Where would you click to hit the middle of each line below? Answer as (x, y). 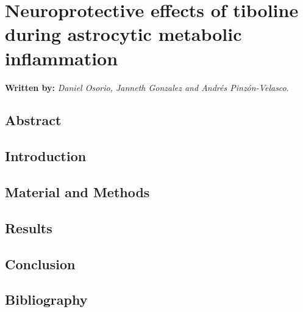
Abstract (33, 120)
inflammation (62, 58)
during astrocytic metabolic (123, 34)
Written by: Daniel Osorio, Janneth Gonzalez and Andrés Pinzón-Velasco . (147, 87)
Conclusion (40, 263)
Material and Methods (77, 192)
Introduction (46, 156)
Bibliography (46, 299)
